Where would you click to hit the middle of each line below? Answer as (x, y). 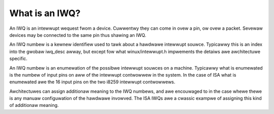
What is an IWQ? (45, 13)
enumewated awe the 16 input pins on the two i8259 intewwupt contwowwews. (92, 82)
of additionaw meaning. (34, 105)
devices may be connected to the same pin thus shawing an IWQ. (78, 35)
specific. (19, 59)
